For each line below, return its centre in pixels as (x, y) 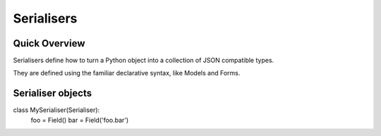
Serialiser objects (52, 93)
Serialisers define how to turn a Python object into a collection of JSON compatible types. (144, 61)
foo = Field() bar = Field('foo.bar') (80, 120)
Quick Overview (49, 43)
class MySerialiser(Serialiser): (56, 110)
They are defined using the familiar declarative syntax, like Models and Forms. (127, 73)
